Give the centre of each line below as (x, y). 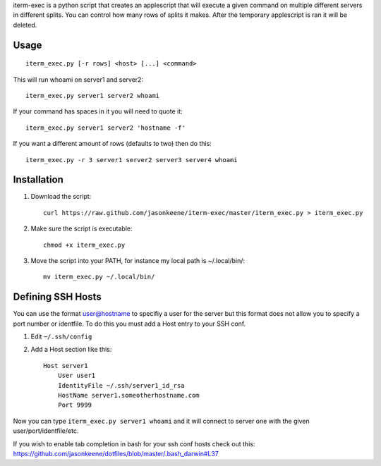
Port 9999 (74, 405)
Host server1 (66, 366)
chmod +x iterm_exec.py (84, 245)
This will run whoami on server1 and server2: (78, 79)
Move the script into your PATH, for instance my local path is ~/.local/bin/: (138, 260)
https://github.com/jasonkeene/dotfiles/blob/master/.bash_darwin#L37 (116, 453)
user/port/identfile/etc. (46, 431)
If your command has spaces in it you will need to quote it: (98, 111)
